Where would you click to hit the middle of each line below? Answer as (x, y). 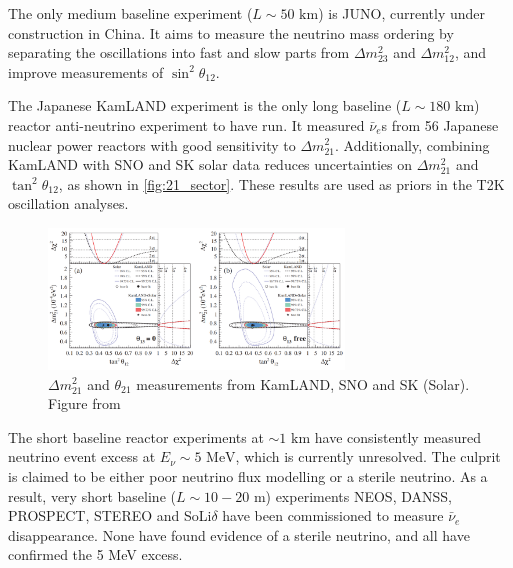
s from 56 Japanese (440, 124)
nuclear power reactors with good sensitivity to (152, 144)
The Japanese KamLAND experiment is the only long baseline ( (205, 105)
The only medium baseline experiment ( (130, 13)
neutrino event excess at (82, 456)
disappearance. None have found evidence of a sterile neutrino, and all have (239, 534)
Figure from (84, 403)
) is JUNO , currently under (402, 13)
